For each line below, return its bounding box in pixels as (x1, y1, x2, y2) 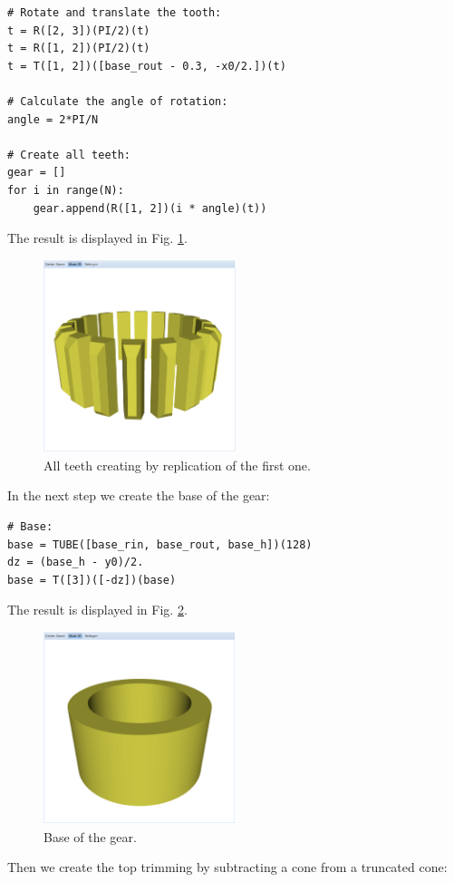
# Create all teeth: (7, 148, 131, 161)
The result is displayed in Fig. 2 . (7, 600, 188, 619)
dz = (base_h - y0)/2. (7, 556, 144, 569)
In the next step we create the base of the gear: (7, 486, 270, 505)
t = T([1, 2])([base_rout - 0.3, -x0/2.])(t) (7, 59, 286, 73)
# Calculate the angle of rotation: (7, 94, 228, 108)
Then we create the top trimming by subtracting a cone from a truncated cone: (7, 858, 448, 877)
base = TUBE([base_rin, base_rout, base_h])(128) (7, 538, 313, 551)
